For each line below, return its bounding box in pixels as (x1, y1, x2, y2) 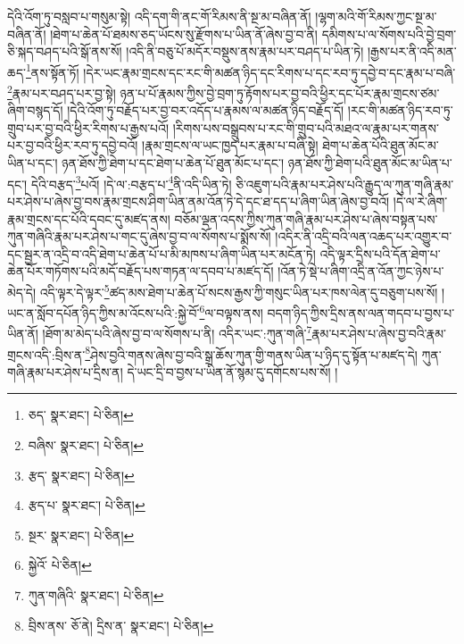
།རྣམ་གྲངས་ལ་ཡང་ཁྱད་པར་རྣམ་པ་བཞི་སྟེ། (142, 136, 319, 155)
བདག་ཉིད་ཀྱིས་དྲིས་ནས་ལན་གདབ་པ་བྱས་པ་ (267, 303, 455, 322)
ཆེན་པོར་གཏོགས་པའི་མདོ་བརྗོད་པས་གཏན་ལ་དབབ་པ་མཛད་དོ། (7, 262, 274, 280)
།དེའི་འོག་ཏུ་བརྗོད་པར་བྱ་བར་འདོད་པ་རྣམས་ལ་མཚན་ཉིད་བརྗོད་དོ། (67, 101, 344, 120)
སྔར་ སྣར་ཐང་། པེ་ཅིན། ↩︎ (28, 525, 135, 544)
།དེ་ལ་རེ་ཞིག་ (393, 191, 448, 210)
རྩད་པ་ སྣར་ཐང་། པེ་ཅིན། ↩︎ (28, 496, 145, 514)
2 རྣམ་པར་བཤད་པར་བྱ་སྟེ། (7, 81, 116, 102)
